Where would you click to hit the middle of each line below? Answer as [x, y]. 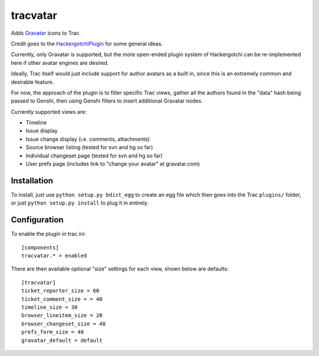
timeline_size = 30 [50, 307]
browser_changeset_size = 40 [64, 324]
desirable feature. [32, 82]
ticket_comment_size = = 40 [62, 299]
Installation [32, 181]
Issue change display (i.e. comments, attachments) [88, 139]
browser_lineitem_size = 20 [62, 316]
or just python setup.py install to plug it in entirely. [80, 203]
